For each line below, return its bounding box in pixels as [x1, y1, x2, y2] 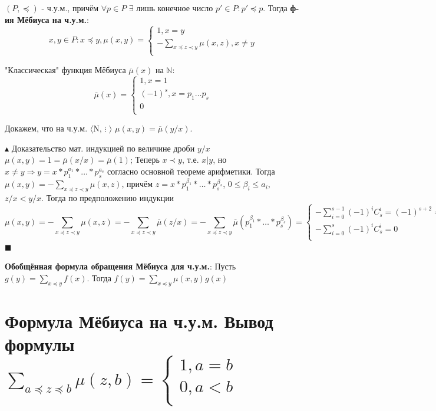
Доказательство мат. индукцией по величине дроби [11, 142, 195, 154]
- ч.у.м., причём [41, 2, 99, 14]
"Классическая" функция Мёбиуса [5, 63, 126, 75]
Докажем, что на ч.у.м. [5, 122, 88, 134]
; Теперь [130, 153, 160, 166]
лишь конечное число [136, 2, 213, 14]
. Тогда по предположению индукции [41, 191, 174, 203]
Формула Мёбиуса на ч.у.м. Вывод [5, 308, 273, 333]
